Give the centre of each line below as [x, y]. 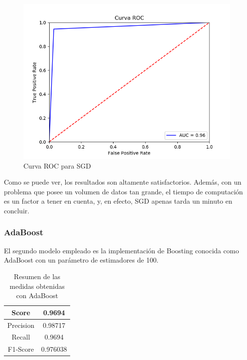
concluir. [17, 210]
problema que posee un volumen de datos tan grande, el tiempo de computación [123, 191]
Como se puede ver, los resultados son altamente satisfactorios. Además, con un [123, 182]
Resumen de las [37, 276]
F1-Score [21, 349]
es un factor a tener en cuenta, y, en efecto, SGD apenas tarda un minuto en [118, 201]
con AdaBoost [37, 295]
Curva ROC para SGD [57, 165]
